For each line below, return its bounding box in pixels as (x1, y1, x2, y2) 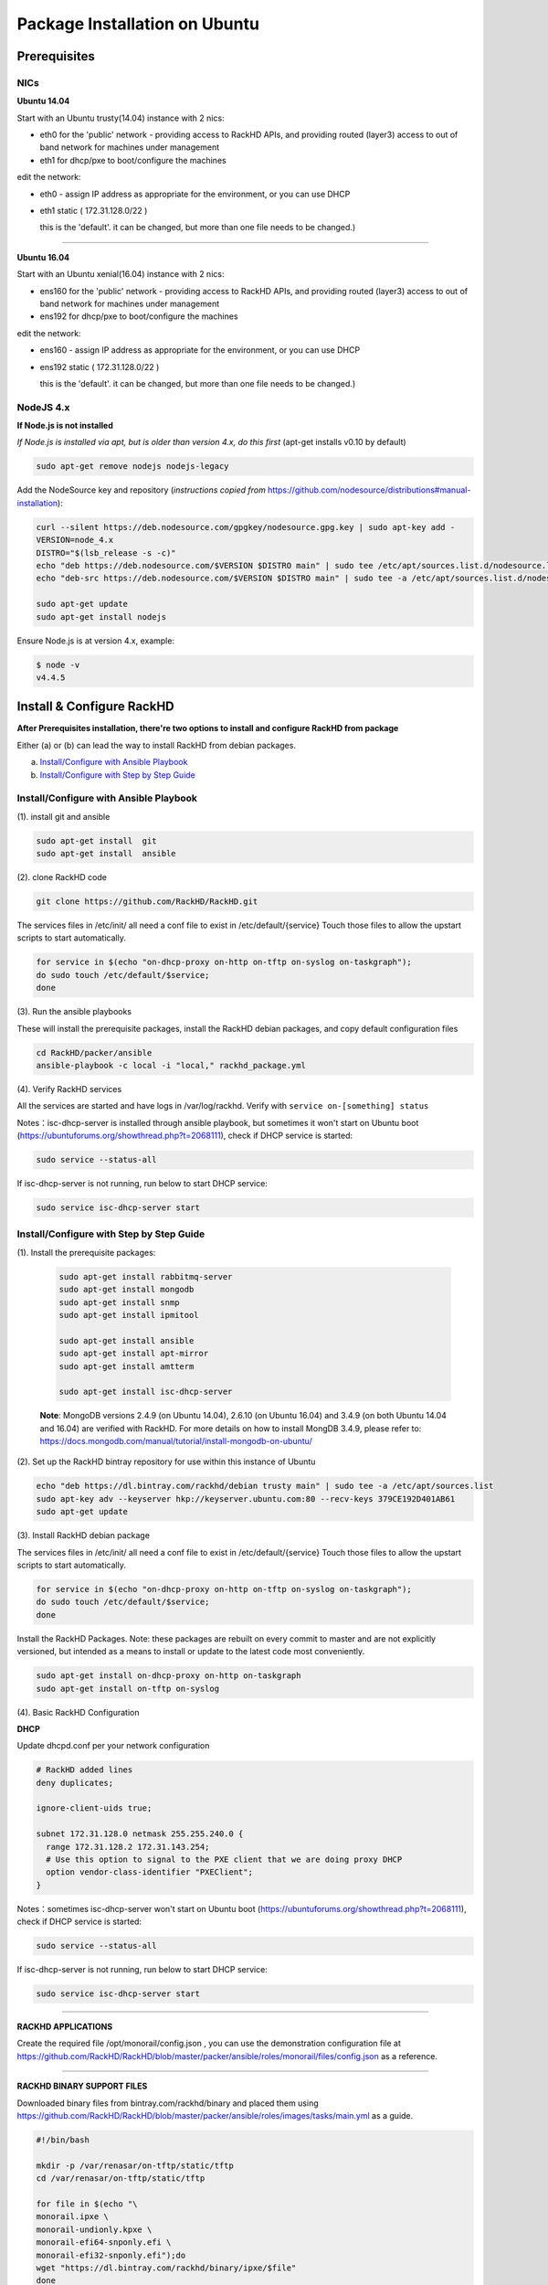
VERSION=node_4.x (36, 535, 114, 546)
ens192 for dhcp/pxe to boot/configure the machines (39, 311, 238, 322)
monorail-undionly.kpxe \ (36, 2224, 153, 2235)
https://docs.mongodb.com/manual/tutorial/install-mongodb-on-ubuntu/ (39, 1436, 312, 1447)
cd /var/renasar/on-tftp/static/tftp (36, 2173, 205, 2184)
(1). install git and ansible (16, 811, 111, 822)
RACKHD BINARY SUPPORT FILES (16, 2080, 148, 2092)
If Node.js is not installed (16, 420, 113, 431)
